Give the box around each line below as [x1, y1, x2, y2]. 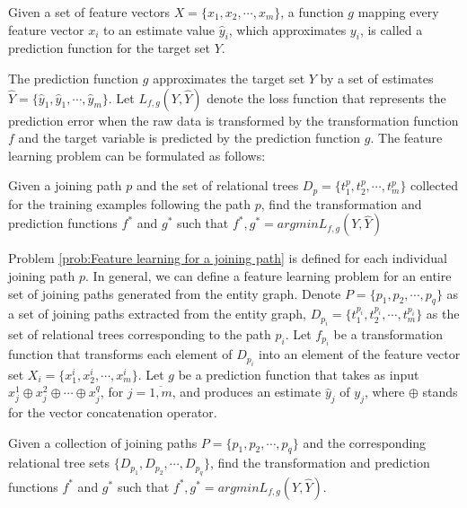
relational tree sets [8, 453, 110, 472]
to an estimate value [102, 20, 216, 39]
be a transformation [333, 324, 444, 343]
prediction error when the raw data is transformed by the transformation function [8, 110, 459, 129]
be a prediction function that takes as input [178, 364, 419, 383]
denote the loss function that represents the [207, 88, 446, 107]
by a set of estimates [320, 68, 434, 87]
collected [410, 176, 458, 195]
